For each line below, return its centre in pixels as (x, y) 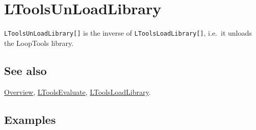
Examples (30, 119)
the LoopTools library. (39, 43)
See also (25, 70)
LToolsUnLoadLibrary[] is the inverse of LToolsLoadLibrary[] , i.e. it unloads (128, 33)
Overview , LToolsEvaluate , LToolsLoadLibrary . (78, 92)
